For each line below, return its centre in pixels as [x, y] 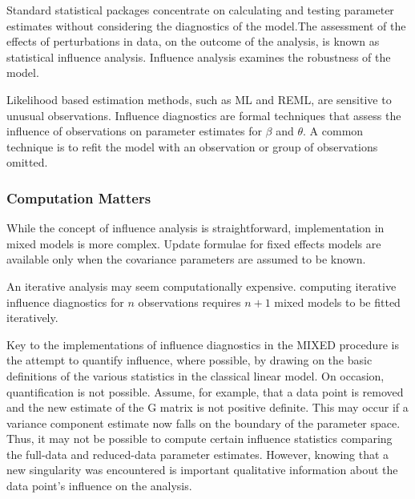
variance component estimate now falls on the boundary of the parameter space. [203, 423]
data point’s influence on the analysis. [99, 486]
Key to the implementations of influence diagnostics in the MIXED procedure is [203, 344]
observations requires [189, 302]
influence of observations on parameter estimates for [134, 131]
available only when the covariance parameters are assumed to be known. [186, 259]
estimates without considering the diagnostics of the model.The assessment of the [206, 25]
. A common [333, 131]
